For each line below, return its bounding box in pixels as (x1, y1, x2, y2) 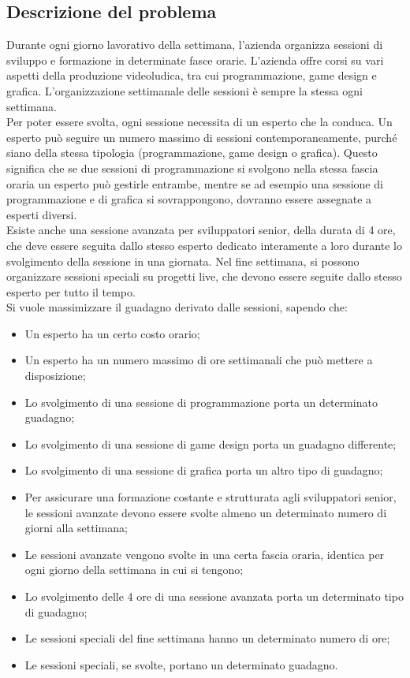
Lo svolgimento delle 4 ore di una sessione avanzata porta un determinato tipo (24, 588, 404, 605)
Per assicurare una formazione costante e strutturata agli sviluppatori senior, (24, 489, 397, 505)
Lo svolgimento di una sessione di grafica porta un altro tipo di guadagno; (24, 462, 383, 479)
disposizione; (24, 367, 86, 384)
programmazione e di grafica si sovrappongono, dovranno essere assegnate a (6, 191, 372, 207)
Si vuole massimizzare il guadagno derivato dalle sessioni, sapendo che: (6, 299, 348, 315)
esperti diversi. (6, 206, 77, 222)
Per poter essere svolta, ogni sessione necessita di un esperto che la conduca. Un (6, 114, 393, 130)
